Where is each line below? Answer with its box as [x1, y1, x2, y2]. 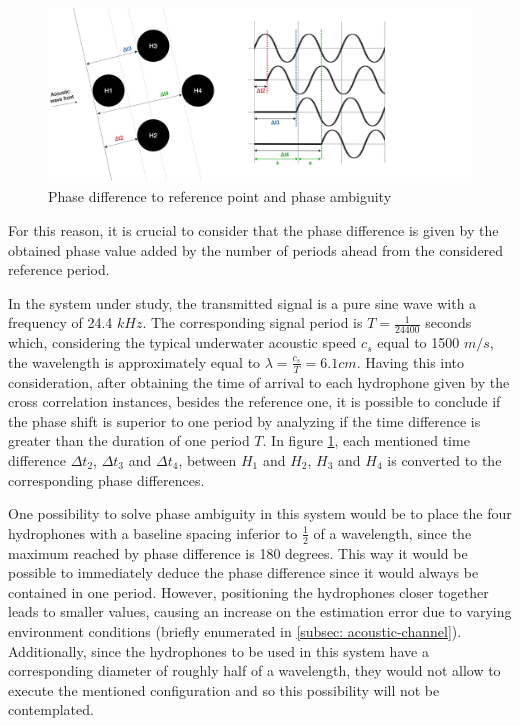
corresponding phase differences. [8, 469, 205, 490]
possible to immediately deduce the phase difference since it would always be [8, 562, 479, 583]
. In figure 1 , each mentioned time [262, 430, 470, 451]
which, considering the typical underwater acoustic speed [8, 332, 357, 353]
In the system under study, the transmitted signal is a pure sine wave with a [8, 292, 477, 313]
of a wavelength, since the [313, 522, 472, 543]
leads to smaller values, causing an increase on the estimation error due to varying [8, 601, 512, 622]
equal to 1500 [377, 332, 460, 353]
